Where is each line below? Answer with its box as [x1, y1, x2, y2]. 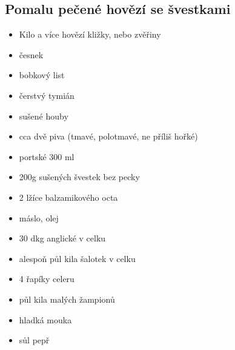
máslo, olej [19, 211, 59, 224]
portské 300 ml [19, 150, 74, 163]
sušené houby [19, 109, 68, 122]
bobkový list [19, 69, 65, 81]
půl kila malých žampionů [19, 292, 115, 305]
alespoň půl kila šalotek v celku [19, 252, 136, 264]
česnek [19, 48, 44, 61]
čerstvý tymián [19, 89, 74, 101]
